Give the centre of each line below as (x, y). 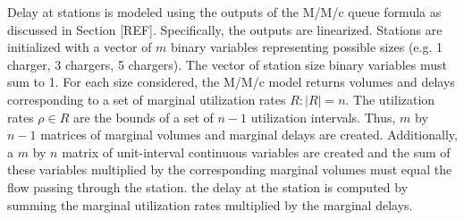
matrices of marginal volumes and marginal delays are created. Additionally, (249, 135)
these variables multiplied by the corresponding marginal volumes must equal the (230, 169)
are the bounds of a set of (143, 117)
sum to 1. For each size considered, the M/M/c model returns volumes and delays (231, 82)
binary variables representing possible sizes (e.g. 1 (307, 47)
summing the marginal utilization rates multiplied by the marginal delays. (210, 204)
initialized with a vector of (80, 47)
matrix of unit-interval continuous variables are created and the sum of (256, 152)
